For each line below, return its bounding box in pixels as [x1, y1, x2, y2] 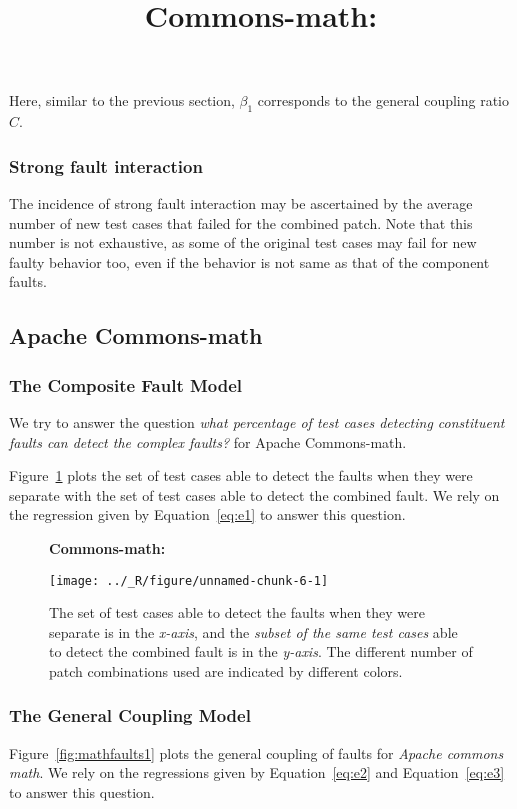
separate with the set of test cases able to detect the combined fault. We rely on [9, 484, 500, 505]
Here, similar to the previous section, [9, 90, 235, 111]
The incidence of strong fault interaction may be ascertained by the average [9, 192, 473, 213]
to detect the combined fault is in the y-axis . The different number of [49, 641, 473, 662]
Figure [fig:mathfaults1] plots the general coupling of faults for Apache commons [9, 742, 504, 763]
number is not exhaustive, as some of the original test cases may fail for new [9, 232, 477, 253]
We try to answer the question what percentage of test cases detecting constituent [9, 411, 505, 432]
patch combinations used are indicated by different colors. [49, 660, 403, 681]
